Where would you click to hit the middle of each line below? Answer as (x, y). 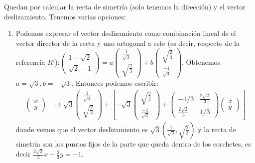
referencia (30, 62)
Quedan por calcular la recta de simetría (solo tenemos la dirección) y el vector (125, 6)
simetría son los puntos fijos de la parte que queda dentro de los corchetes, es (133, 143)
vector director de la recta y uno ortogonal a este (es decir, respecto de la (128, 43)
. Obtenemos (201, 62)
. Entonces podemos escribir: (115, 83)
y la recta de (217, 129)
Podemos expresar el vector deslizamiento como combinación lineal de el (126, 33)
